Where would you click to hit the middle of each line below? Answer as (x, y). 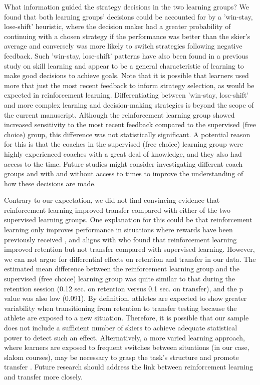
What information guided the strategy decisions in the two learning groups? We (126, 7)
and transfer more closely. (43, 376)
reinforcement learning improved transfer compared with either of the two (117, 210)
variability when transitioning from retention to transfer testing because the (120, 308)
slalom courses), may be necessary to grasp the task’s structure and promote (121, 357)
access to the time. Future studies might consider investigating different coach (123, 163)
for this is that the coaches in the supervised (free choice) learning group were (123, 144)
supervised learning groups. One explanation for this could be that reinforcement (128, 220)
